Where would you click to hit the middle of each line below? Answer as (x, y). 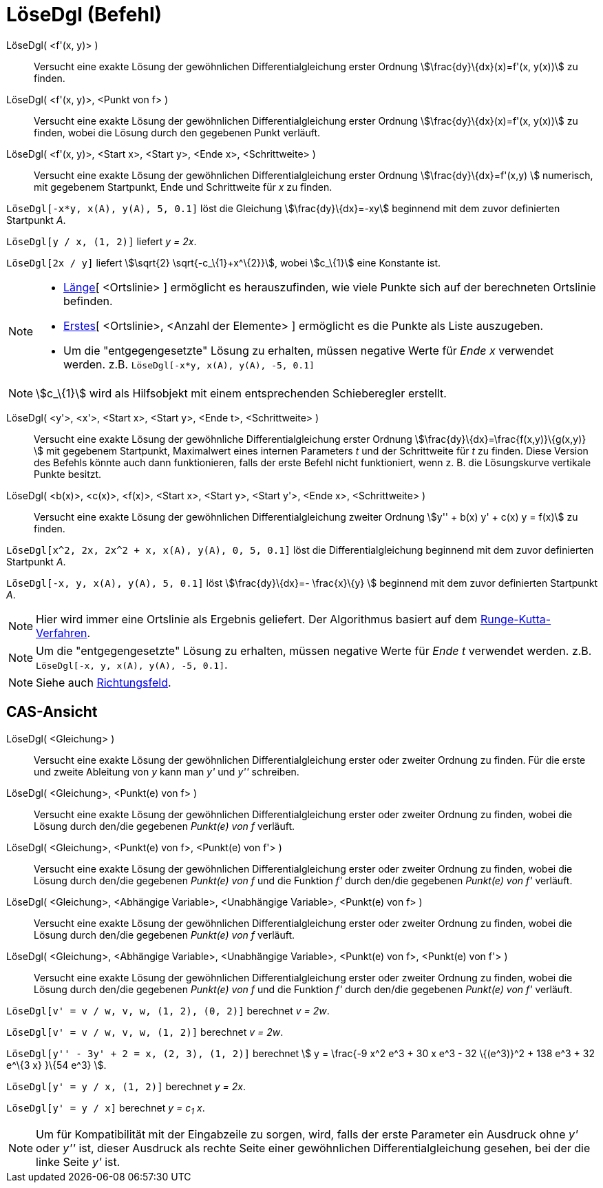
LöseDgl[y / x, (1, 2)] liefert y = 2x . (102, 241)
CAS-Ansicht (52, 712)
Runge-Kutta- (516, 619)
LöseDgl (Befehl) (84, 14)
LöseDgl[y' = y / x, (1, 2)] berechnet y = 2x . (126, 1086)
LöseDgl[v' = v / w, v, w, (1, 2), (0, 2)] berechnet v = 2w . (168, 1010)
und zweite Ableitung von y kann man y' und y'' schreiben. (167, 771)
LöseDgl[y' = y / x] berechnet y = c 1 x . (106, 1109)
